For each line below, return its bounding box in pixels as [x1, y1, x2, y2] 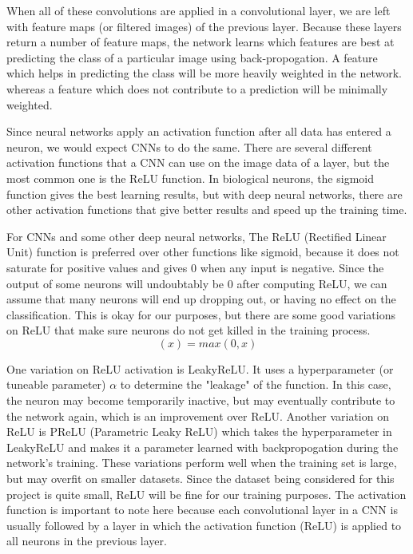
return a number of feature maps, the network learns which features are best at [6, 34, 395, 50]
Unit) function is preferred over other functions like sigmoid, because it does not [6, 243, 399, 260]
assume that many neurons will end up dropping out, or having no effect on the [6, 291, 396, 307]
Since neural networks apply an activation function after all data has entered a [6, 123, 391, 140]
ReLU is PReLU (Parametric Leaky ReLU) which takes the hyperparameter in [6, 423, 392, 440]
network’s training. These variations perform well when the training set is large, [6, 454, 397, 471]
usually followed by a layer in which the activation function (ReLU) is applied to [6, 516, 402, 533]
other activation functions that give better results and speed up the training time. [6, 201, 407, 218]
